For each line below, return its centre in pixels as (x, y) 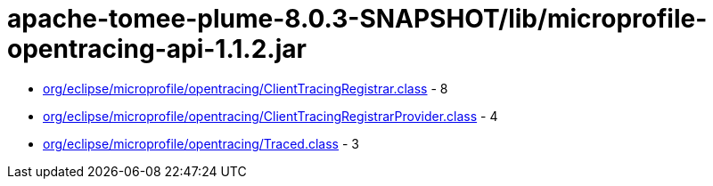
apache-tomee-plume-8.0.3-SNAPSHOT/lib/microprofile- (357, 19)
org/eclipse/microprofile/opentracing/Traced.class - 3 (201, 143)
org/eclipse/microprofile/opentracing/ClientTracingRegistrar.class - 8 (246, 88)
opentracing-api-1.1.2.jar (157, 49)
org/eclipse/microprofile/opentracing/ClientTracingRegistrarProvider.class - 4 (270, 116)
